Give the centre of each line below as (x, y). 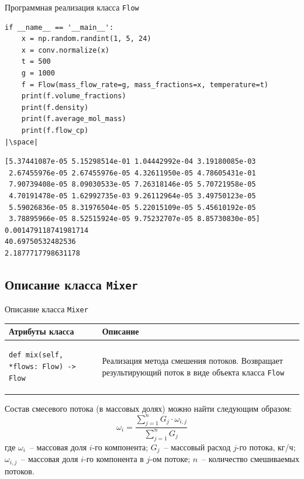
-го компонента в (114, 459)
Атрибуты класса (42, 331)
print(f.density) (55, 107)
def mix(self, (36, 355)
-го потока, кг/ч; (266, 447)
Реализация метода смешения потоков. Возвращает (192, 361)
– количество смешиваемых (251, 459)
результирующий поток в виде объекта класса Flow (193, 372)
